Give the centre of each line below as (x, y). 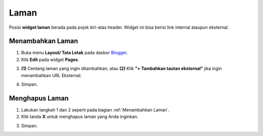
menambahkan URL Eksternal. (51, 75)
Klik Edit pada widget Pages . (50, 59)
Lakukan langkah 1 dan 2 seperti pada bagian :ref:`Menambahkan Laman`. (95, 110)
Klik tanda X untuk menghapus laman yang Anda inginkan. (80, 117)
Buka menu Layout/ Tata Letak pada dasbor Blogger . (75, 53)
